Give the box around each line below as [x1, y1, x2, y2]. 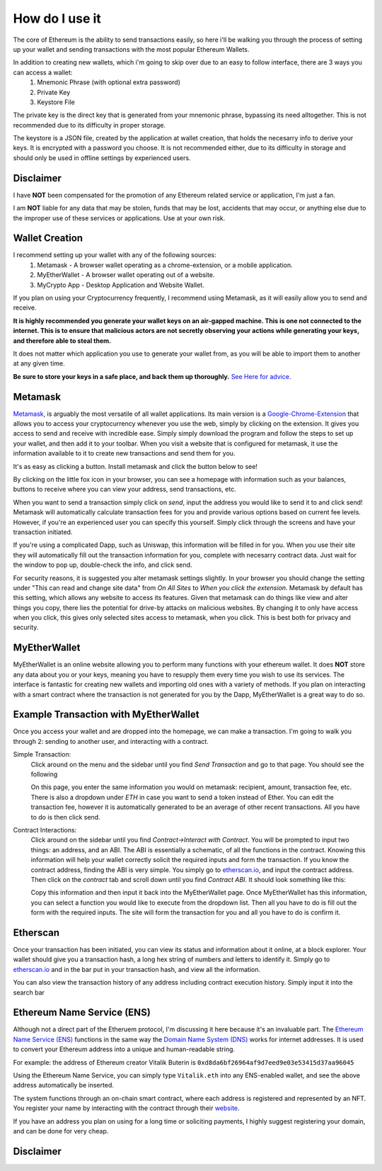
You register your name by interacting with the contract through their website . [13, 1104, 240, 1112]
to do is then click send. [30, 813, 100, 821]
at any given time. [13, 359, 65, 368]
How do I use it [13, 11, 102, 26]
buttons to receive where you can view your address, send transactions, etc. [13, 485, 236, 494]
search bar [13, 988, 45, 997]
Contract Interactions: [13, 825, 77, 834]
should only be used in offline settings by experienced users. [13, 153, 191, 162]
